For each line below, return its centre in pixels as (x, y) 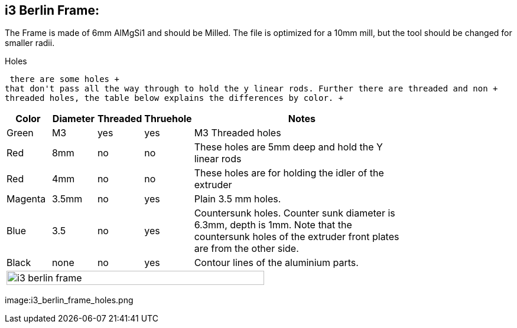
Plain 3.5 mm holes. (238, 199)
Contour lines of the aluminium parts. (276, 263)
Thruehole (168, 119)
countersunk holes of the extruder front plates (297, 237)
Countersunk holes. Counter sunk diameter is (295, 213)
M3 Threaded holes (238, 133)
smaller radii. (30, 43)
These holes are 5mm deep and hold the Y (288, 147)
